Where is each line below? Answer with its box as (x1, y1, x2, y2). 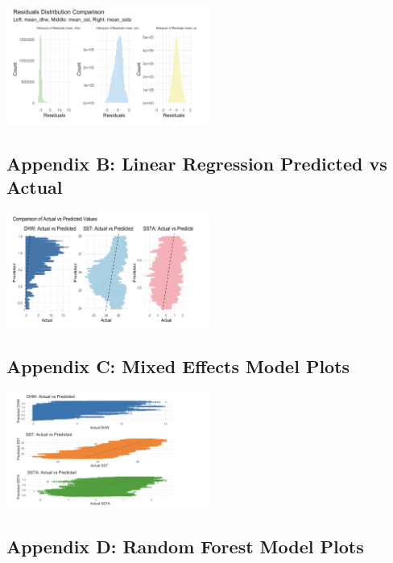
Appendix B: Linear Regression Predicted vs (6, 150, 387, 175)
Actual (6, 175, 63, 199)
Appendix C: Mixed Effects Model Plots (6, 353, 350, 378)
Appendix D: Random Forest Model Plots (6, 534, 364, 559)
